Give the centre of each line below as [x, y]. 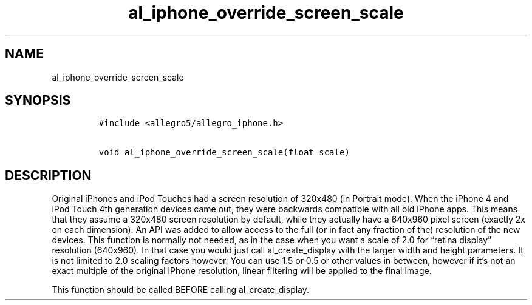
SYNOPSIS [38, 101]
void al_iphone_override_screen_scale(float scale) [224, 152]
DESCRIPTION [48, 175]
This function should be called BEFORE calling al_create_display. [181, 290]
